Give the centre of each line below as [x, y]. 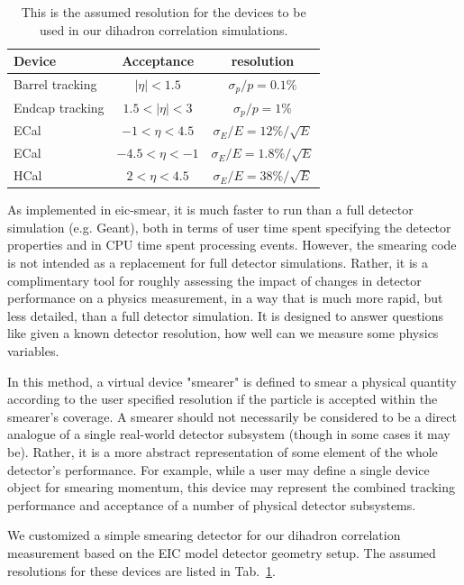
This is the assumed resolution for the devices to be [164, 12]
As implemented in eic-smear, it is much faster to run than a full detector [210, 210]
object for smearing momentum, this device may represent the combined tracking [231, 487]
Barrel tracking [55, 84]
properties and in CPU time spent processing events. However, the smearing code [232, 245]
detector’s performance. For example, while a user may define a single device [218, 469]
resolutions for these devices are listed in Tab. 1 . [142, 570]
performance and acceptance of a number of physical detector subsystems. [212, 504]
